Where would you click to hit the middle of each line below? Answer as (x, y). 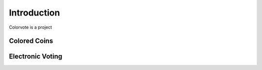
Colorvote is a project (31, 27)
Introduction (34, 13)
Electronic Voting (36, 57)
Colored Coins (31, 41)
